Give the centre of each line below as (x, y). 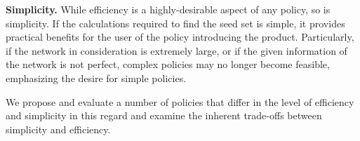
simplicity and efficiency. (58, 129)
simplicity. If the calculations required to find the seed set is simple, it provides (175, 23)
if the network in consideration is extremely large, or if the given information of (176, 50)
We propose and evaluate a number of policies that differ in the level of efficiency (180, 101)
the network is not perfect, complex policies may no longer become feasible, (168, 64)
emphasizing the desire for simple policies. (96, 78)
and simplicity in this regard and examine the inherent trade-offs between (164, 115)
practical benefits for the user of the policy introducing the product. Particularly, (180, 37)
